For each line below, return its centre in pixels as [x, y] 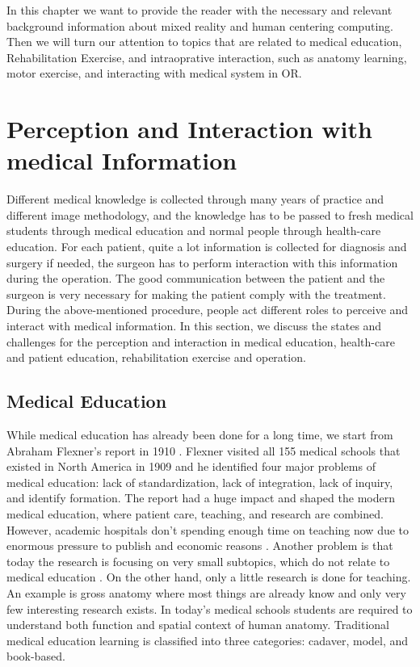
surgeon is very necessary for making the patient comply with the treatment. [196, 294]
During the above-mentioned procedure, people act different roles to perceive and [208, 310]
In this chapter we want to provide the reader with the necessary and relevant [199, 10]
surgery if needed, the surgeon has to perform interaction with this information [202, 262]
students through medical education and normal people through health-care [194, 231]
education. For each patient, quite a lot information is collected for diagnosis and [207, 247]
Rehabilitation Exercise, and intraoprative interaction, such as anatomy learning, [207, 57]
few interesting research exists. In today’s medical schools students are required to [210, 608]
